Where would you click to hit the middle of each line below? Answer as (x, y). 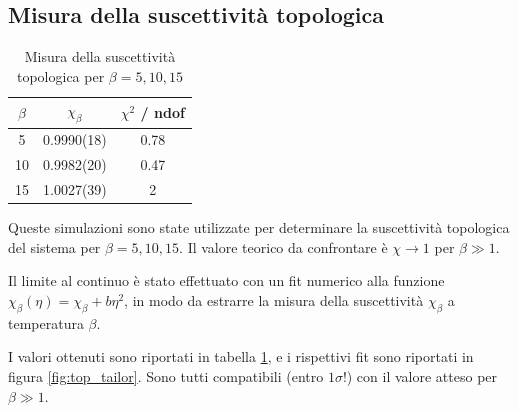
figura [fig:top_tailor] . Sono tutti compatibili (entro (166, 375)
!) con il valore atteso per (420, 375)
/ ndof (162, 111)
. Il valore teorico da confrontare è (283, 246)
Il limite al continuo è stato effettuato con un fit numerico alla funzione (226, 280)
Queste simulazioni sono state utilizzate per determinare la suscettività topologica (259, 227)
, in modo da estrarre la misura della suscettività (274, 300)
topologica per (61, 75)
